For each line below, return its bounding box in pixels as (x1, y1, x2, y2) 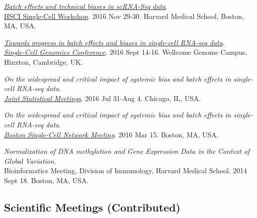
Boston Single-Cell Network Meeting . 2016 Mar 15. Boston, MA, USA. (4, 129, 219, 139)
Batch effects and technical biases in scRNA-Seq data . (4, 1, 168, 11)
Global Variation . (4, 155, 56, 166)
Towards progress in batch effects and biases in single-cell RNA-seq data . (4, 37, 225, 47)
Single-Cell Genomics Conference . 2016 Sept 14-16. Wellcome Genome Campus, (4, 47, 248, 57)
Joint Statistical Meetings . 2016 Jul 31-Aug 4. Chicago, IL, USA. (4, 93, 201, 103)
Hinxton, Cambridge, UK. (4, 56, 83, 67)
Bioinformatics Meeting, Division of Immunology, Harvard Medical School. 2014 (4, 165, 247, 176)
